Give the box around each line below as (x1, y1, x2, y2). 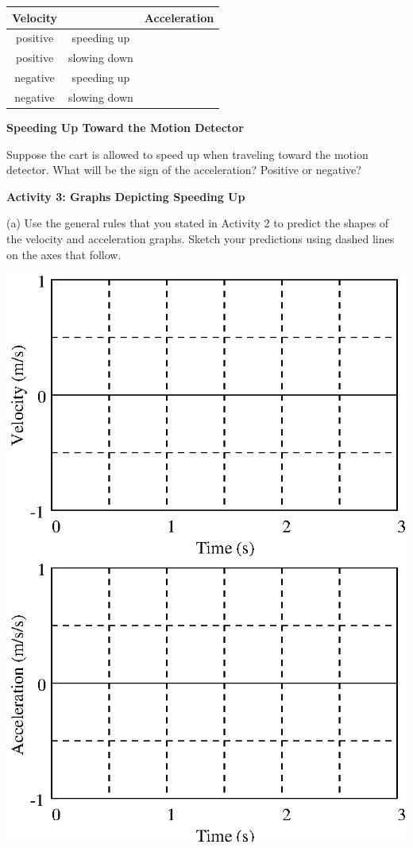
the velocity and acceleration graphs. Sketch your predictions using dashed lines (6, 230, 395, 246)
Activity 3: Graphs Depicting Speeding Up (6, 188, 245, 204)
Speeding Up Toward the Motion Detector (6, 118, 244, 135)
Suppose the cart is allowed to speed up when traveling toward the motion (6, 145, 369, 162)
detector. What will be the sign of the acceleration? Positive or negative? (6, 161, 361, 178)
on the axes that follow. (6, 246, 122, 262)
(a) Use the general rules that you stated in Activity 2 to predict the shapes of (6, 215, 389, 231)
